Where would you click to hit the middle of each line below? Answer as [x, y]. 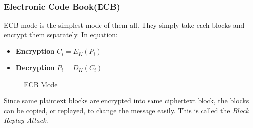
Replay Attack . [26, 120]
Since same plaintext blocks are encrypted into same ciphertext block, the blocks [126, 101]
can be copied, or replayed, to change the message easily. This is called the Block [126, 110]
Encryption [35, 51]
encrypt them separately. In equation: [61, 34]
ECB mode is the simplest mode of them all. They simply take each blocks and [124, 25]
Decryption [35, 67]
